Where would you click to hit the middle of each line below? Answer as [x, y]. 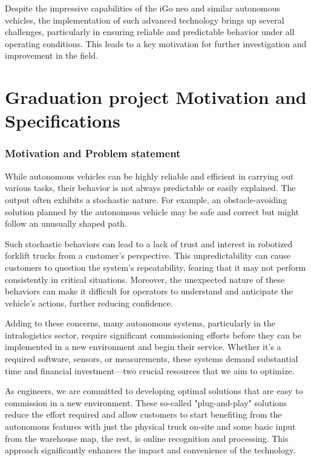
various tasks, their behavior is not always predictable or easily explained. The [150, 188]
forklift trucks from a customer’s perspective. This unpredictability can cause [148, 255]
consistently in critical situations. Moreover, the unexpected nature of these [145, 279]
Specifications [63, 121]
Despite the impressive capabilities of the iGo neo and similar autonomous [143, 8]
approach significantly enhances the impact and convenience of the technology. [150, 450]
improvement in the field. [52, 55]
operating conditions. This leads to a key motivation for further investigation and [156, 43]
